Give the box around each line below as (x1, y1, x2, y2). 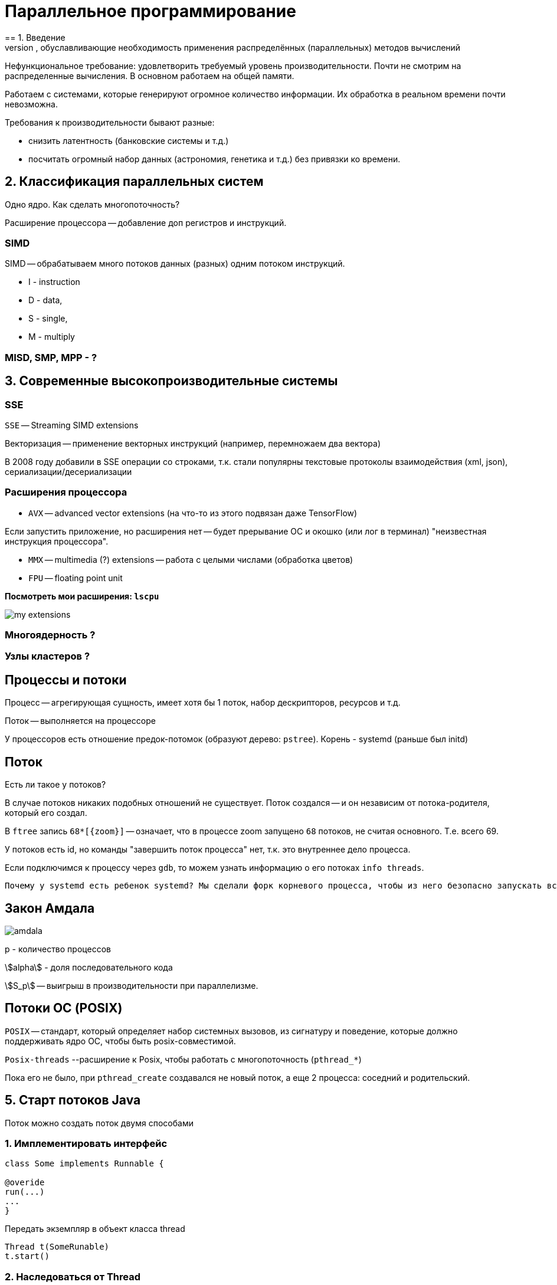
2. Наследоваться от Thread (5, 1270, 140, 1283)
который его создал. (5, 808, 87, 818)
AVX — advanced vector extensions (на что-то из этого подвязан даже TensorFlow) (28, 507, 358, 518)
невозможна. (5, 99, 58, 109)
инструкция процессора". (5, 536, 109, 546)
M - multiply (28, 332, 75, 342)
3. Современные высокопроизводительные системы (5, 373, 338, 389)
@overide (5, 1178, 45, 1188)
